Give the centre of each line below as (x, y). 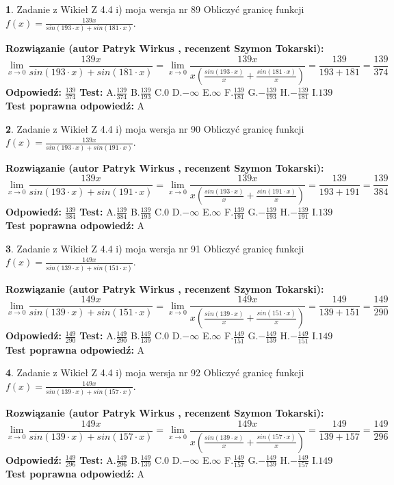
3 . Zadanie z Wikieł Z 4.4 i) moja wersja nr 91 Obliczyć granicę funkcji (155, 248)
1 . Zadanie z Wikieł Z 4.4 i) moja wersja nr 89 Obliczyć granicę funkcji (155, 9)
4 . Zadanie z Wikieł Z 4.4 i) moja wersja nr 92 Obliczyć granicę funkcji (155, 372)
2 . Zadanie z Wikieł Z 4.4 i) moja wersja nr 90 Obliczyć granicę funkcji (155, 128)
